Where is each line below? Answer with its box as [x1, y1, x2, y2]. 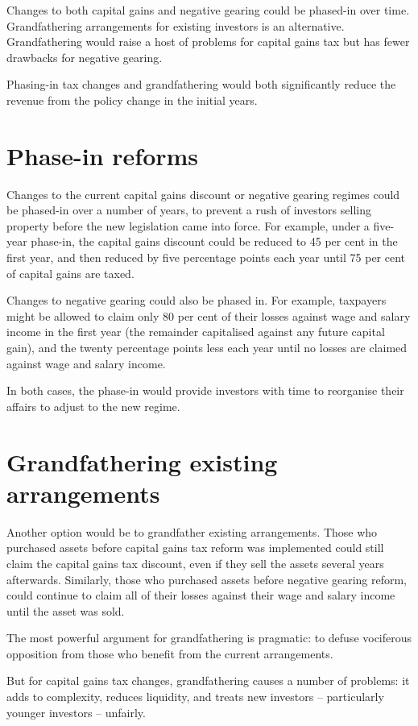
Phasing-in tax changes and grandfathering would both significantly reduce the [6, 76, 396, 93]
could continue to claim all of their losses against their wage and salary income [6, 587, 395, 604]
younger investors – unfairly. [6, 703, 146, 720]
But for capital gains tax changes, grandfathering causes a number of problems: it [6, 672, 410, 689]
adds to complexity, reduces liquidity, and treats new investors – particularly [6, 688, 384, 705]
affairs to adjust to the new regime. [6, 397, 180, 414]
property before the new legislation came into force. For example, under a [6, 217, 370, 234]
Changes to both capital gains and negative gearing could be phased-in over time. [6, 2, 410, 18]
